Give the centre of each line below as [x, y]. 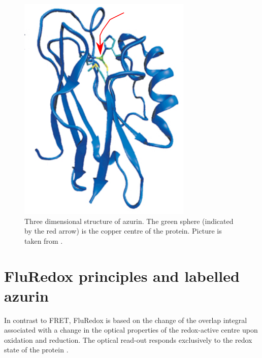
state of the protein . [36, 350]
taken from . [44, 240]
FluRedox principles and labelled [122, 275]
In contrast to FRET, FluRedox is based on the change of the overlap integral [126, 320]
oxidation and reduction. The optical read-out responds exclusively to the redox [128, 339]
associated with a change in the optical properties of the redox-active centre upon [131, 330]
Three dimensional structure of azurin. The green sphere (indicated [129, 221]
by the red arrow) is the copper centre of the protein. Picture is [123, 231]
